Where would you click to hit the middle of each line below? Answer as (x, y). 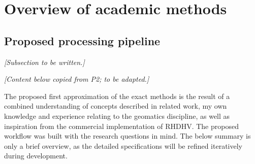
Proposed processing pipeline (82, 40)
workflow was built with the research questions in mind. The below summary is (127, 136)
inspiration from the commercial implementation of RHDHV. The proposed (121, 126)
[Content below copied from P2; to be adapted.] (77, 79)
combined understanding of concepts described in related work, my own (116, 106)
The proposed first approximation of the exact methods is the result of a (117, 96)
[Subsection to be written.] (44, 62)
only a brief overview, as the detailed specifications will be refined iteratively (123, 145)
